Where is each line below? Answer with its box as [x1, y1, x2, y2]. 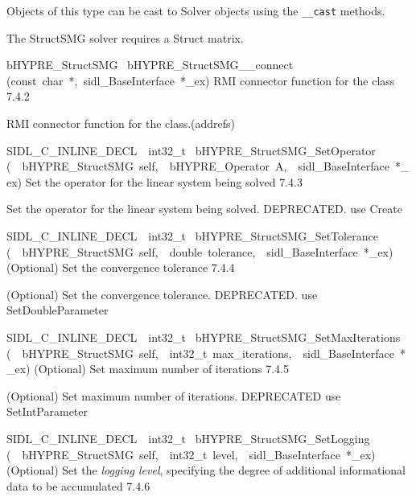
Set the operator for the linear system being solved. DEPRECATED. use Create [6, 200, 402, 217]
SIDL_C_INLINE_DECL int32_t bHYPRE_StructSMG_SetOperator [6, 142, 376, 158]
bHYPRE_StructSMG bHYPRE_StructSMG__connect [6, 56, 294, 73]
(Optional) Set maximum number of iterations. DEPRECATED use [6, 387, 341, 404]
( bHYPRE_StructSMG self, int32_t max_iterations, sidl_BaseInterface [6, 344, 395, 361]
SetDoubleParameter [6, 302, 109, 318]
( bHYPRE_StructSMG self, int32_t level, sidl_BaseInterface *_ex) [6, 446, 376, 462]
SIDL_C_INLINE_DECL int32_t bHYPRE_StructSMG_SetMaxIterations [6, 328, 401, 345]
